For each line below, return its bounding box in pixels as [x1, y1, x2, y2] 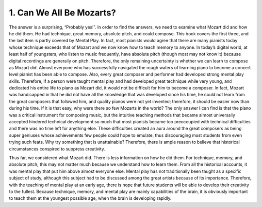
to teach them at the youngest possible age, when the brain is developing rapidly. [9, 195, 172, 201]
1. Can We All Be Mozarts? [9, 7, 116, 18]
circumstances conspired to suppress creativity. [9, 146, 105, 152]
